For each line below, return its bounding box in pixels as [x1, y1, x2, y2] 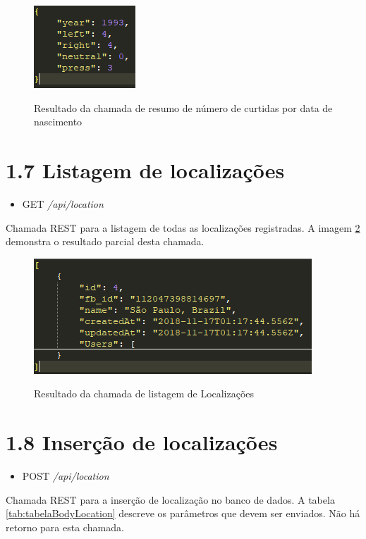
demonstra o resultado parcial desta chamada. [6, 234, 205, 249]
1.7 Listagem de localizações [6, 155, 285, 184]
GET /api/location [22, 196, 104, 211]
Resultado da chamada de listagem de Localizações [34, 386, 255, 401]
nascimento [34, 114, 83, 129]
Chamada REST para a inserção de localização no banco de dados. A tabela [6, 492, 335, 507]
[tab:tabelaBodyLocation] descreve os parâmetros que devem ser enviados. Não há [6, 506, 360, 521]
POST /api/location [22, 469, 109, 483]
